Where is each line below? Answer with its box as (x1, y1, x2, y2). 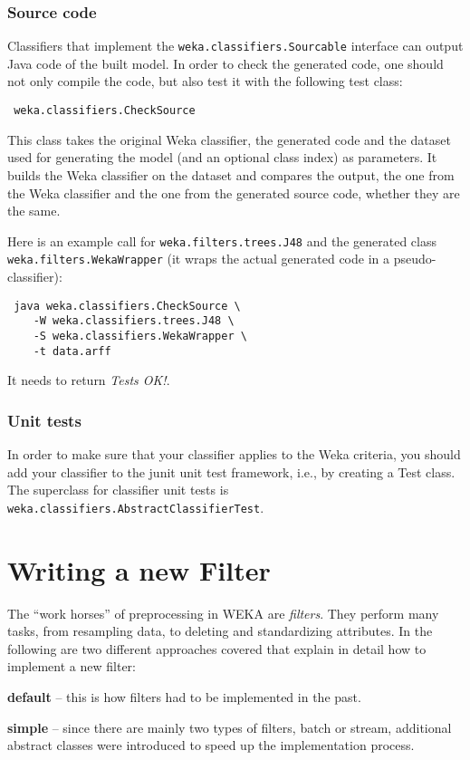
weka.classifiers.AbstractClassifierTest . (7, 497, 264, 516)
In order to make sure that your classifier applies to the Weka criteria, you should (7, 445, 461, 464)
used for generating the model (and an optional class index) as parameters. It (7, 148, 437, 167)
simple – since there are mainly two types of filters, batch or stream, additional (7, 717, 452, 736)
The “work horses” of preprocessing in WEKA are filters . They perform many (7, 603, 439, 622)
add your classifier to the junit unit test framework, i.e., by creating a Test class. (7, 462, 456, 481)
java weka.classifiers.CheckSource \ (14, 299, 241, 313)
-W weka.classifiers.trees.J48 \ (33, 314, 235, 328)
